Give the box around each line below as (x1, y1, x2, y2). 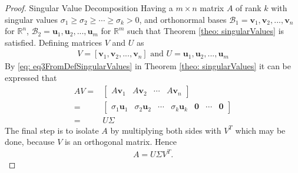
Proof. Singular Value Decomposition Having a (5, 2, 173, 13)
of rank (236, 2, 261, 13)
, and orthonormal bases (139, 13, 227, 25)
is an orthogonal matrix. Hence (64, 135, 177, 148)
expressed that (5, 72, 57, 83)
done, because (5, 135, 55, 148)
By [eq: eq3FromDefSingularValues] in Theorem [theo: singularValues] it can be (5, 60, 291, 72)
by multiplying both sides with (110, 124, 221, 136)
